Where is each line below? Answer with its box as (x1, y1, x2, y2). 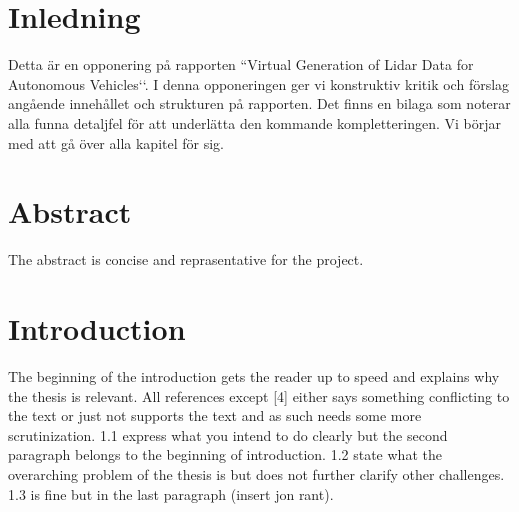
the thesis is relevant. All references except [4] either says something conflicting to (8, 385, 510, 406)
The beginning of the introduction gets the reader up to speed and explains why (8, 365, 500, 386)
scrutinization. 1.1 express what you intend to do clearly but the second (8, 424, 448, 445)
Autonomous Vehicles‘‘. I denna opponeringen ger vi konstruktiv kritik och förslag (8, 73, 510, 94)
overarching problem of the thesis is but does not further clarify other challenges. (8, 463, 505, 484)
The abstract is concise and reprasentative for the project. (8, 249, 364, 270)
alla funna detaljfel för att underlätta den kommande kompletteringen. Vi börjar (8, 112, 501, 133)
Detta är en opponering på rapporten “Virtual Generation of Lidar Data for (8, 54, 474, 75)
